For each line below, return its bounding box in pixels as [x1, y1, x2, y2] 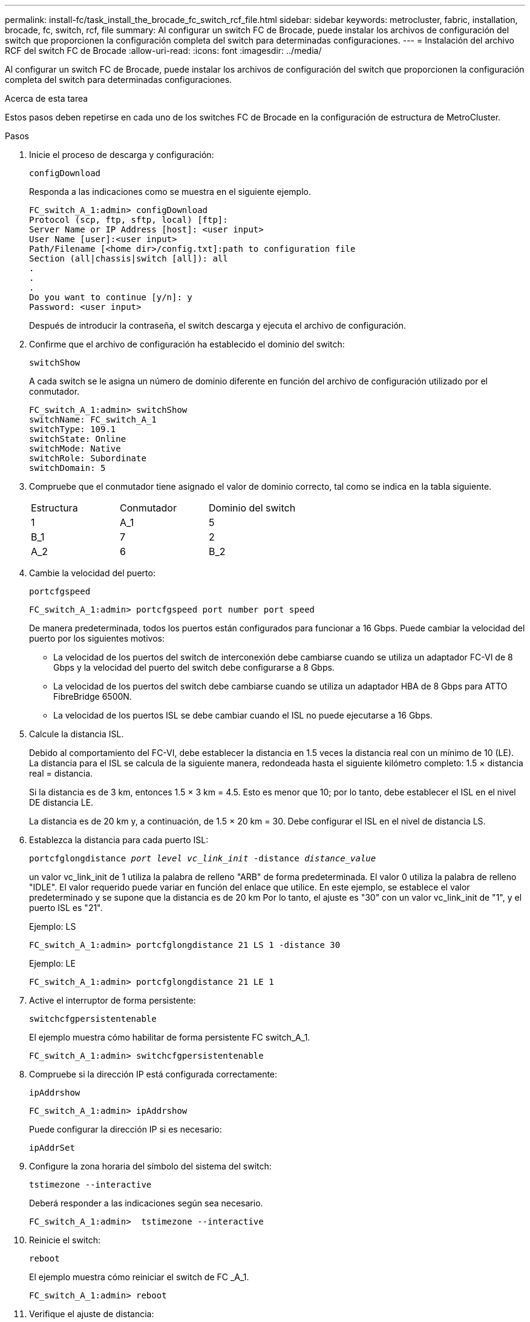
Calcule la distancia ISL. [29, 729, 124, 739]
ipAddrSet [29, 1143, 75, 1153]
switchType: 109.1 [29, 424, 116, 434]
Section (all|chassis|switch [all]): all [29, 254, 228, 263]
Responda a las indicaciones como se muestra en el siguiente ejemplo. [29, 186, 311, 197]
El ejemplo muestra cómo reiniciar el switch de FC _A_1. [29, 1272, 249, 1282]
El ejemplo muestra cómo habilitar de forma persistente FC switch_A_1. [29, 1032, 310, 1042]
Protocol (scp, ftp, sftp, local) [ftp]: [29, 215, 228, 225]
